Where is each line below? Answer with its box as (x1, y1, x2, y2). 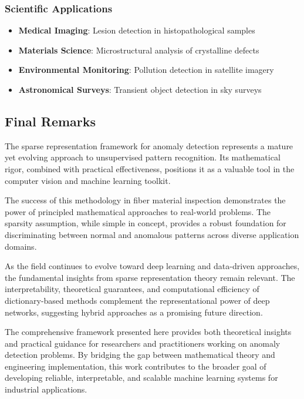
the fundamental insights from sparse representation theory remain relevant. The (5, 271, 295, 283)
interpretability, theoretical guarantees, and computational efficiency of (5, 283, 259, 295)
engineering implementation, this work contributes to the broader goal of (5, 360, 266, 372)
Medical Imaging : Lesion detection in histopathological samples (18, 24, 255, 36)
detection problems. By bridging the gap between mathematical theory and (5, 348, 275, 361)
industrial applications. (5, 383, 87, 395)
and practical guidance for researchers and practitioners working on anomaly (5, 337, 281, 349)
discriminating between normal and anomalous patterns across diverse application (5, 228, 299, 240)
